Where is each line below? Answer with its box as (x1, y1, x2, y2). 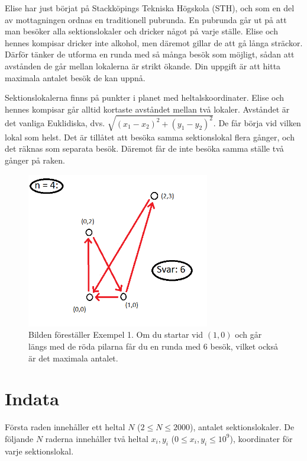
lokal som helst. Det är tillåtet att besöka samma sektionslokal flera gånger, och (5, 130, 295, 143)
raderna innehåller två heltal (45, 432, 148, 444)
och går (235, 328, 262, 341)
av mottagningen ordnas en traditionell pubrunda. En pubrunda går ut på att (5, 13, 287, 25)
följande (5, 432, 34, 444)
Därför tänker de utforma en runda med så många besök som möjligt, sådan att (5, 48, 295, 60)
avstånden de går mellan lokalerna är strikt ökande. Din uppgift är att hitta (5, 59, 281, 72)
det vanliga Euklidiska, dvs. (5, 117, 105, 129)
